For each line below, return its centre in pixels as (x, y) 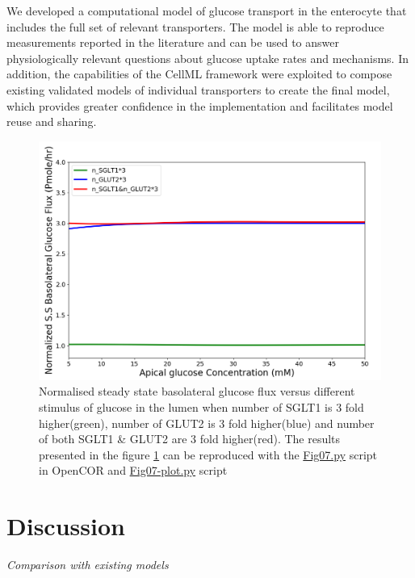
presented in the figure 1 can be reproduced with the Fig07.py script (208, 454)
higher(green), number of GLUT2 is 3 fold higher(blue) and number (207, 423)
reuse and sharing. (52, 121)
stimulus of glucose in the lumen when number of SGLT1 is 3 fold (201, 406)
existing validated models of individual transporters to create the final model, (198, 89)
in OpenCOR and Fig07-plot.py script (133, 470)
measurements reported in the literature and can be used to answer (173, 42)
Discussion (66, 526)
